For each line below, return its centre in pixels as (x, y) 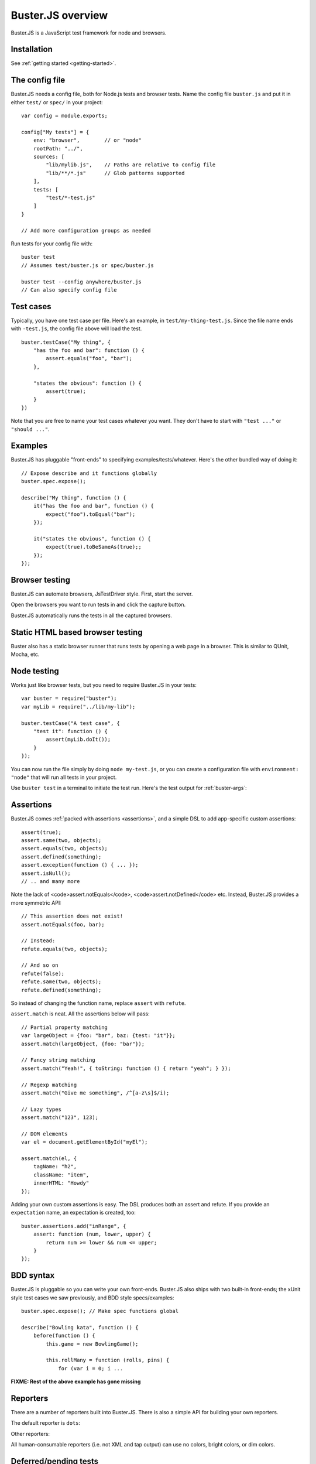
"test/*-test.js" (71, 198)
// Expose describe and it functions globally (89, 473)
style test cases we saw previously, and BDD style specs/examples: (92, 1298)
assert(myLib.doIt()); (78, 740)
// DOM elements (44, 1134)
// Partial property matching (65, 1027)
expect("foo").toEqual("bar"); (91, 514)
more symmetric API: (36, 902)
